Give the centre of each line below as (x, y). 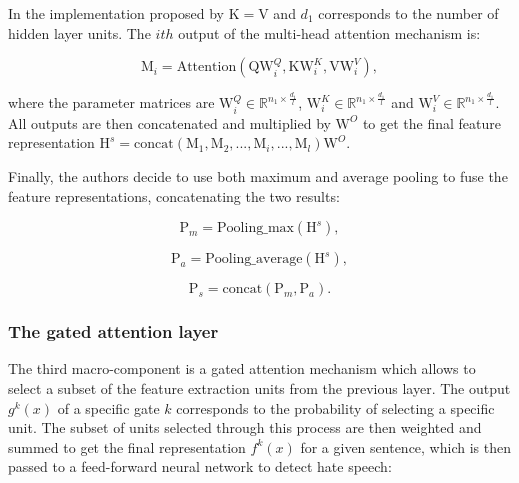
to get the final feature (432, 122)
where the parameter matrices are (111, 102)
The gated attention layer (113, 331)
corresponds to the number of (408, 13)
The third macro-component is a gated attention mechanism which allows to (242, 368)
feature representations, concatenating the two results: (174, 195)
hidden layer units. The (79, 32)
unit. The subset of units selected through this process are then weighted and (245, 427)
